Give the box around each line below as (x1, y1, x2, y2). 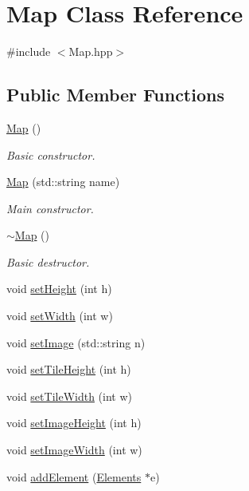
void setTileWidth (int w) (6, 387, 132, 404)
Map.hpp (68, 43, 113, 60)
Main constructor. (6, 200, 94, 216)
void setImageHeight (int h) (6, 414, 142, 431)
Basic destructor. (6, 253, 90, 270)
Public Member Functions (6, 82, 224, 107)
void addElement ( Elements (6, 468, 142, 485)
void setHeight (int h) (6, 280, 112, 297)
